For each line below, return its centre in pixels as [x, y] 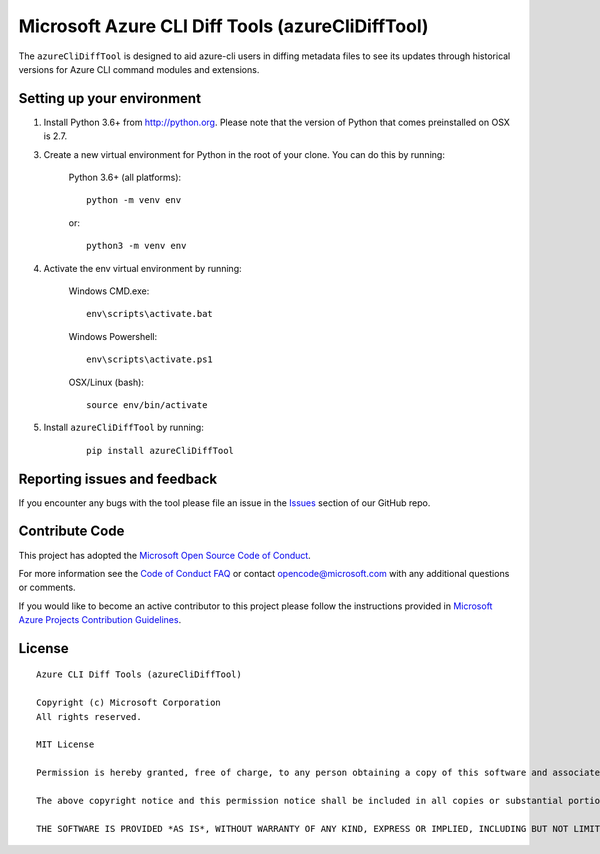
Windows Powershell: [113, 336]
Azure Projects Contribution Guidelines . [100, 620]
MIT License [65, 744]
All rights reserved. [89, 716]
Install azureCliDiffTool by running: [123, 427]
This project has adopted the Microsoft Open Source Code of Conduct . [165, 555]
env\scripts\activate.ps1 [150, 359]
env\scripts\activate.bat [150, 314]
